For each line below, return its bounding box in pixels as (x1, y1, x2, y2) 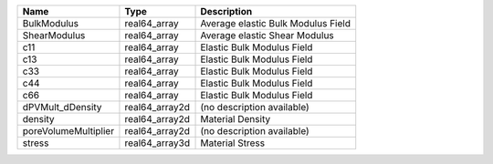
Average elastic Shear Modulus (200, 29, 335, 41)
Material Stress (200, 137, 265, 149)
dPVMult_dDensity (22, 101, 102, 113)
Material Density (200, 113, 271, 125)
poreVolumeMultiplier (22, 125, 114, 137)
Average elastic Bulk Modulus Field (200, 17, 351, 29)
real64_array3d (124, 137, 191, 149)
